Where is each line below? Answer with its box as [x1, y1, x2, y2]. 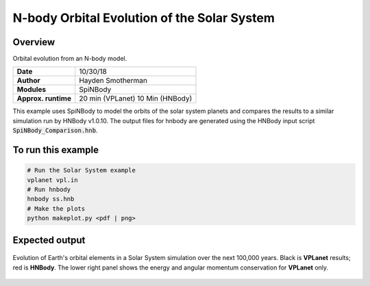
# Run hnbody [27, 185, 71, 194]
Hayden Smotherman [79, 76, 147, 86]
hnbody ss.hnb [27, 195, 75, 203]
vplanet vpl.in [27, 176, 78, 184]
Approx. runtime [16, 94, 72, 103]
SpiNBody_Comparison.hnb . [12, 127, 98, 135]
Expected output [12, 234, 86, 246]
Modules [16, 85, 47, 94]
